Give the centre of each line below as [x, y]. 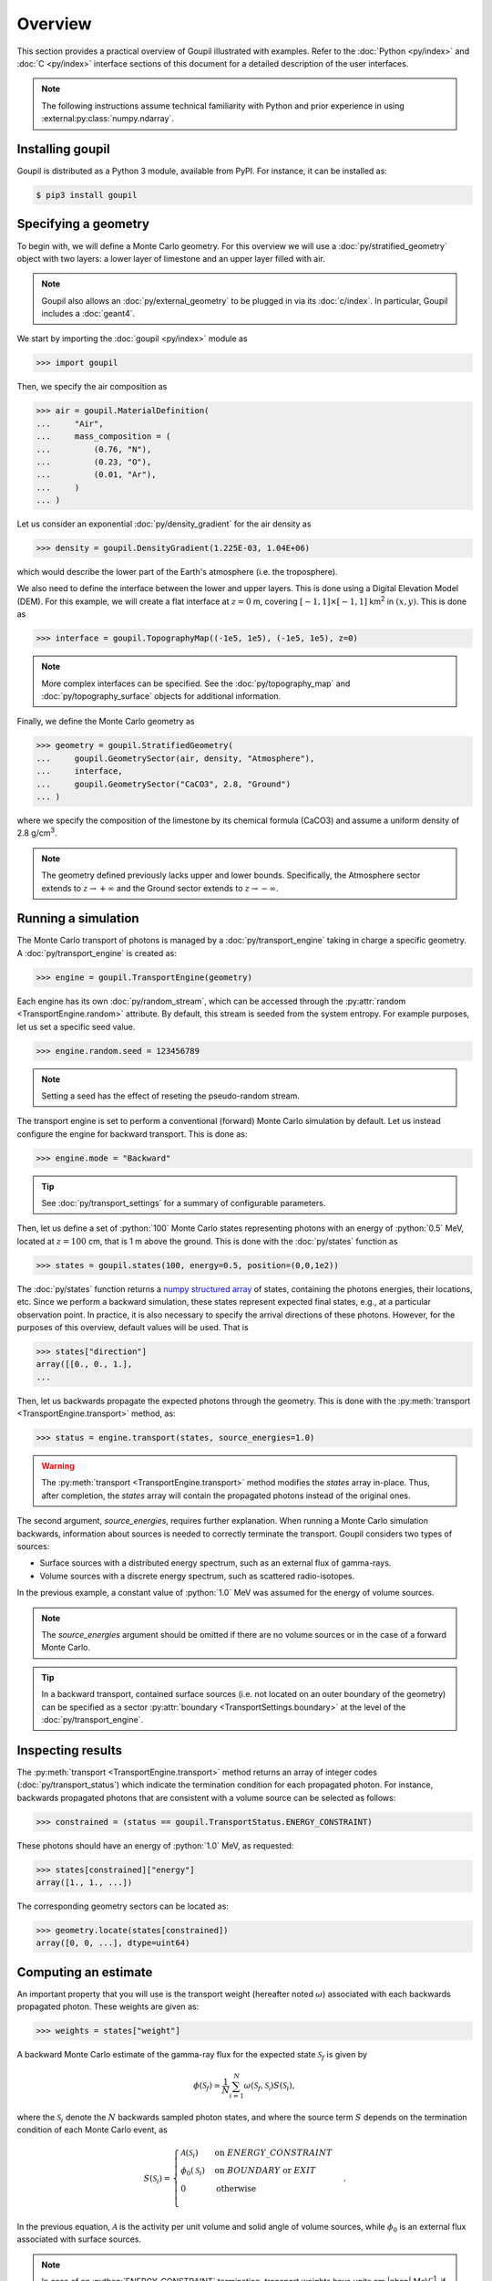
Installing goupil [63, 149]
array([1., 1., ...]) [84, 1882]
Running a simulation [78, 918]
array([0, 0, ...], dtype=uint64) [113, 1943]
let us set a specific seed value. [76, 1026]
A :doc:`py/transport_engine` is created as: [97, 953]
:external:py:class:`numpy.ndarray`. [108, 119]
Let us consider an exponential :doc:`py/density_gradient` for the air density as [164, 524]
